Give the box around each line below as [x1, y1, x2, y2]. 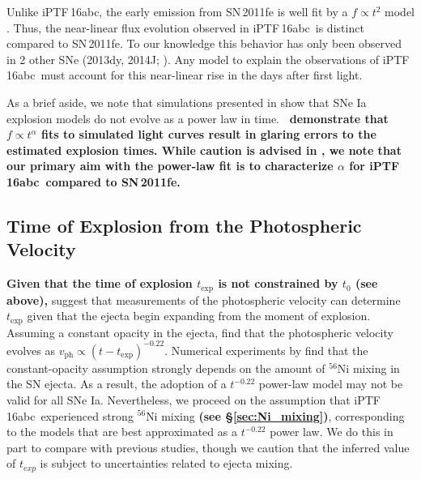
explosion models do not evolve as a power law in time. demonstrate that [6, 109, 389, 126]
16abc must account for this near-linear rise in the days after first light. [6, 66, 363, 83]
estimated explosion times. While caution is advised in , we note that [6, 141, 402, 158]
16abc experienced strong [6, 407, 134, 424]
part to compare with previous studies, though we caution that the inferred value [6, 438, 410, 455]
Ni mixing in [337, 359, 400, 376]
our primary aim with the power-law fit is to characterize [6, 157, 334, 174]
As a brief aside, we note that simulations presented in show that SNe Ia [6, 93, 367, 110]
